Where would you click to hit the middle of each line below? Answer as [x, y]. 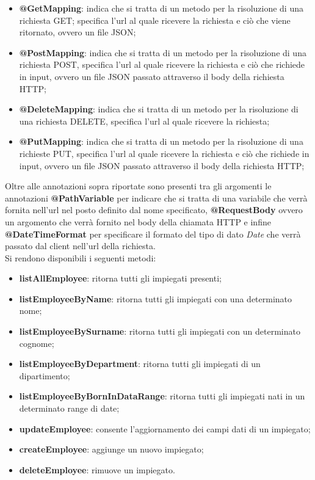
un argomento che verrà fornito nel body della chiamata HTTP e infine [138, 221]
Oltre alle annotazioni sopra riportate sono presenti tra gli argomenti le [138, 186]
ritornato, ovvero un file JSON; [78, 32]
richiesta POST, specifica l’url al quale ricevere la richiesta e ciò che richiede [162, 64]
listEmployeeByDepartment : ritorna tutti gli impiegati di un [140, 364]
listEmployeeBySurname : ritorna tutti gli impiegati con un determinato [160, 331]
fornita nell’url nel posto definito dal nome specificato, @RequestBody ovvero [154, 210]
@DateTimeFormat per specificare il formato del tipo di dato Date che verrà [153, 234]
